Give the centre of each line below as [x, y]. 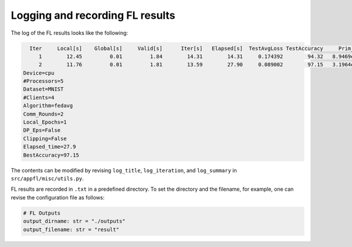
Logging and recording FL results [93, 15]
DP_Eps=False [42, 130]
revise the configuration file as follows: [58, 197]
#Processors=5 [43, 81]
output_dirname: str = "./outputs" [74, 221]
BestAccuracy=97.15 [51, 155]
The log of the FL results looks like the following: [70, 33]
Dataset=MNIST [43, 89]
